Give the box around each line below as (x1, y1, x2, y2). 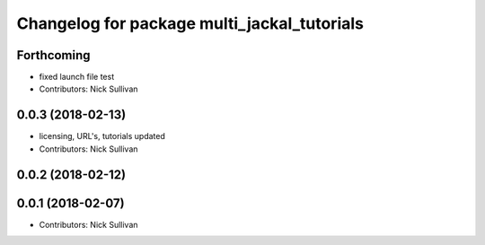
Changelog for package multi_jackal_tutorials (16, 13, 364, 33)
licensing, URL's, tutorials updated (39, 131, 165, 142)
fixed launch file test (39, 72, 115, 83)
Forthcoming (16, 48, 91, 63)
